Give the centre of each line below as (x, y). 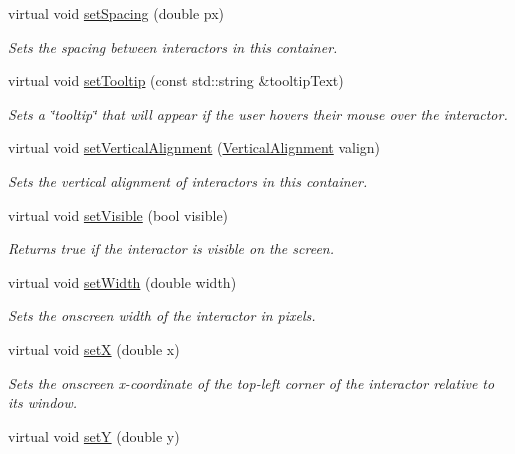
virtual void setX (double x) (94, 348)
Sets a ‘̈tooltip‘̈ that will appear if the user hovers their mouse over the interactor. (258, 113)
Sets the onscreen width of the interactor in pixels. (162, 315)
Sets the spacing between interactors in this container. (173, 46)
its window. (43, 402)
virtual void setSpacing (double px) (116, 13)
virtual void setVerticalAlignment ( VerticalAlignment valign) (194, 147)
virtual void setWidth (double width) (122, 281)
